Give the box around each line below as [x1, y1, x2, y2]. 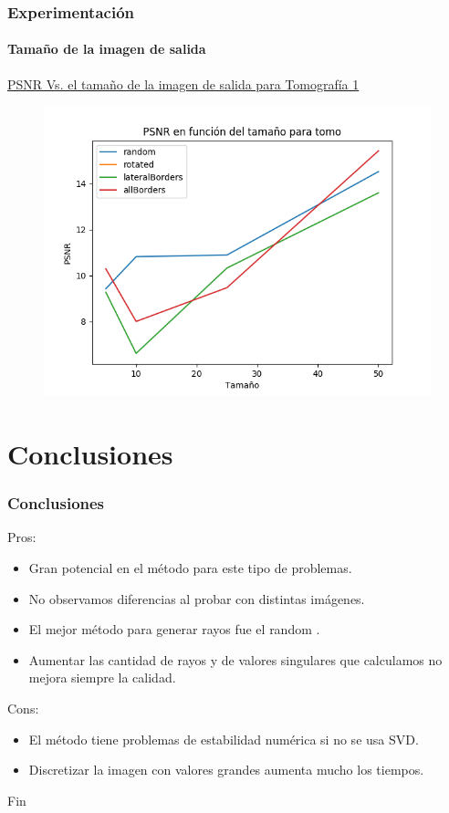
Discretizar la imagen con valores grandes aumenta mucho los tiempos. [28, 760, 424, 779]
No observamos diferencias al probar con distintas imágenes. [28, 589, 365, 608]
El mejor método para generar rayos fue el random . [28, 620, 320, 639]
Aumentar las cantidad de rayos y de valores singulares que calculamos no [28, 650, 443, 669]
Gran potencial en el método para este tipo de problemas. [28, 558, 352, 578]
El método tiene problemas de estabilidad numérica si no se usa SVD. [28, 729, 419, 748]
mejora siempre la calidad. [28, 668, 176, 687]
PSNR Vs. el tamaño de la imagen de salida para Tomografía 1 [7, 74, 360, 93]
